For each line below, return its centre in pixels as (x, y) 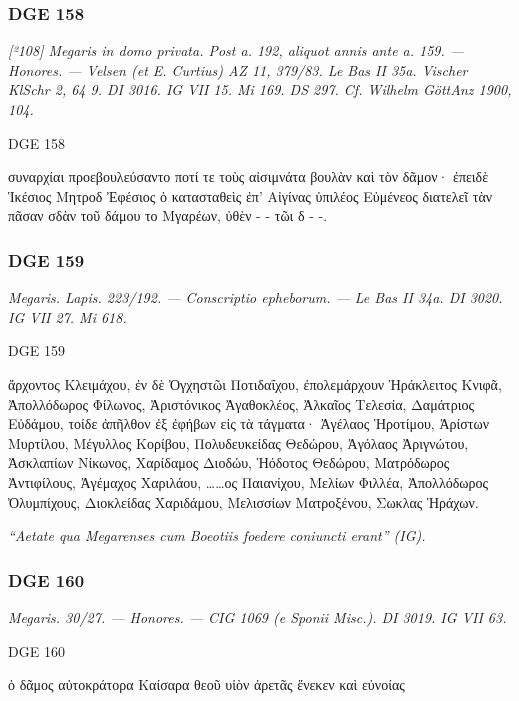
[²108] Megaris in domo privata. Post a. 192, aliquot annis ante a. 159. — (236, 50)
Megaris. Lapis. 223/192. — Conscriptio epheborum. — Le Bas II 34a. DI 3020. (255, 297)
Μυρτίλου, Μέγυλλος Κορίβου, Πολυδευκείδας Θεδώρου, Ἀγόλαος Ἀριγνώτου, (238, 442)
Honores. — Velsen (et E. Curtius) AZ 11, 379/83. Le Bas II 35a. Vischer (238, 69)
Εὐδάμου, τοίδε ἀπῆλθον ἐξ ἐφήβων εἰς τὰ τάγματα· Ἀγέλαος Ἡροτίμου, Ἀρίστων (248, 423)
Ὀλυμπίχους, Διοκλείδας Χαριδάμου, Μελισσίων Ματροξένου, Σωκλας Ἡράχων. (243, 501)
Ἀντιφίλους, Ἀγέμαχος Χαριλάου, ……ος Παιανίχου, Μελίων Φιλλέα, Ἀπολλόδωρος (248, 481)
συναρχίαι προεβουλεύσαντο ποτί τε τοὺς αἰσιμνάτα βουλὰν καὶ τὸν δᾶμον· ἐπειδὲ (248, 176)
